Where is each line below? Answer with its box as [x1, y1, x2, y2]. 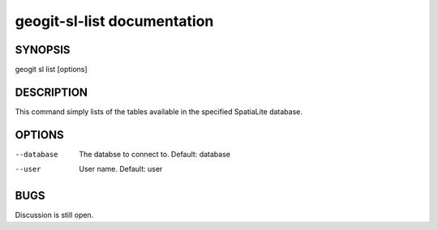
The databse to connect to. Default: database [79, 149, 231, 159]
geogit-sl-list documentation [15, 12, 214, 30]
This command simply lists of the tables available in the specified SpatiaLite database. [15, 106, 303, 117]
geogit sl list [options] [15, 65, 88, 75]
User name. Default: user [79, 164, 163, 174]
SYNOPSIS [15, 43, 71, 57]
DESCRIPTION [15, 85, 88, 99]
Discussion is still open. [15, 211, 94, 220]
